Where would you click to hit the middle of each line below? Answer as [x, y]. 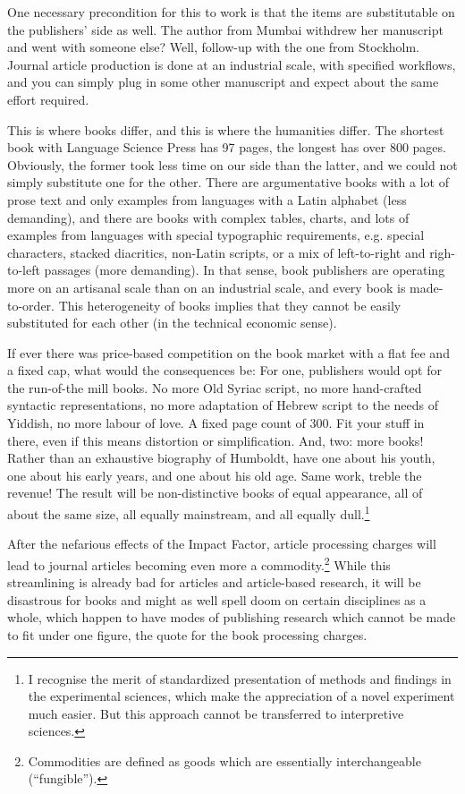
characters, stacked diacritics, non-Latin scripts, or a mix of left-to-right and [216, 252]
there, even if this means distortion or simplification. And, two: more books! [216, 440]
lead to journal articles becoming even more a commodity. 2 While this [199, 563]
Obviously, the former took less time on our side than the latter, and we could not [232, 164]
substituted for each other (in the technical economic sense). [172, 323]
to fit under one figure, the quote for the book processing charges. [187, 634]
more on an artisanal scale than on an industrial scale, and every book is [207, 287]
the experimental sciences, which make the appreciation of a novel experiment [241, 696]
